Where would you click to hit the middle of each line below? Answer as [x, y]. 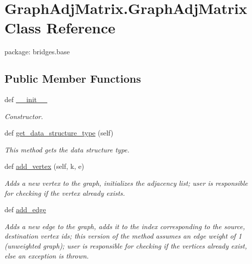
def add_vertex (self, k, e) [44, 166]
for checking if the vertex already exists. [65, 193]
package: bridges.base [37, 52]
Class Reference [60, 28]
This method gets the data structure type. [67, 149]
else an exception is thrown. [47, 255]
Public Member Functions [73, 78]
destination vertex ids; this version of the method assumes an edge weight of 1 [123, 236]
